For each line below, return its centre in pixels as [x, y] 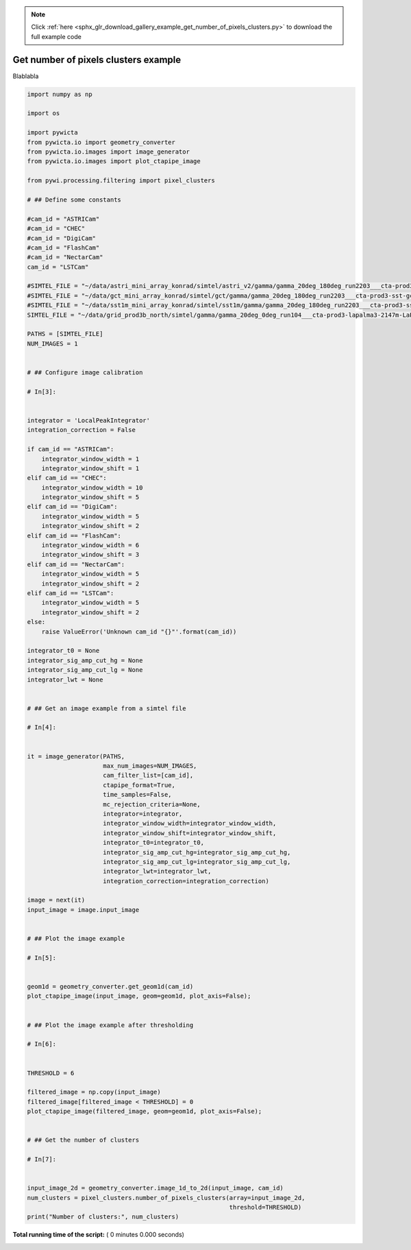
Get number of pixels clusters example [97, 59]
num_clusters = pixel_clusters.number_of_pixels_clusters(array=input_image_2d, [166, 1198]
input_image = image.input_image [83, 910]
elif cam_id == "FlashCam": [74, 536]
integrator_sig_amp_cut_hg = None [85, 660]
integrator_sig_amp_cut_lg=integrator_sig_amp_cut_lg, [197, 862]
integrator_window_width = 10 [92, 488]
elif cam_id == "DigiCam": [72, 507]
